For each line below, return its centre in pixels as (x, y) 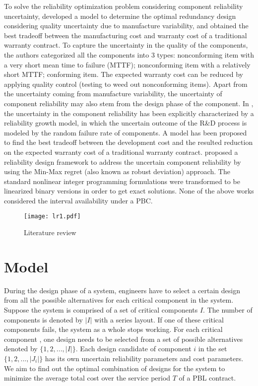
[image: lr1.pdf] (52, 217)
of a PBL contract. (207, 378)
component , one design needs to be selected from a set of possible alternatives (124, 339)
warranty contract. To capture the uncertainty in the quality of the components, (126, 45)
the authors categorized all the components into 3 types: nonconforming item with (129, 54)
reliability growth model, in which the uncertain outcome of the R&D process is (126, 123)
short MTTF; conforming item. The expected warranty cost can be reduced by (124, 74)
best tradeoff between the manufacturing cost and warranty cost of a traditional (126, 35)
